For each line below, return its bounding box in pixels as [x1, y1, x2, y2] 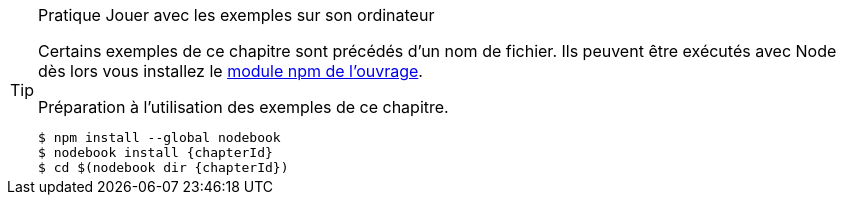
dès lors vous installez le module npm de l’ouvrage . [38, 61, 423, 81]
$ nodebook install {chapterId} [38, 145, 273, 160]
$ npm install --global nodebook [38, 130, 281, 145]
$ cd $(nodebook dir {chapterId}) [38, 160, 289, 175]
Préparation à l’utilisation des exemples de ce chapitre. [38, 97, 449, 117]
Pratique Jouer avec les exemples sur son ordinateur [38, 5, 435, 25]
